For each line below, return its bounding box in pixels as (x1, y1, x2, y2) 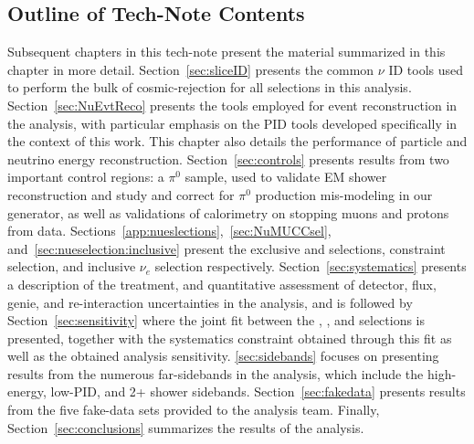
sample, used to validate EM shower (184, 167, 387, 186)
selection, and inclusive (7, 257, 136, 276)
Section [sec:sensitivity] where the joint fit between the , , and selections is (7, 311, 426, 330)
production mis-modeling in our (255, 185, 433, 204)
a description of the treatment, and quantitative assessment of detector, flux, (7, 274, 437, 293)
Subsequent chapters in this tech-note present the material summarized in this (7, 42, 446, 61)
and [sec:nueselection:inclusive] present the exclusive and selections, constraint (7, 238, 446, 258)
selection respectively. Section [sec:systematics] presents (154, 257, 467, 276)
